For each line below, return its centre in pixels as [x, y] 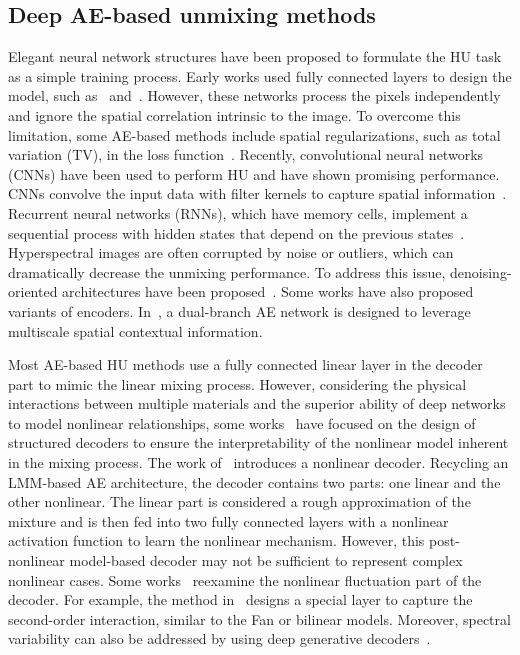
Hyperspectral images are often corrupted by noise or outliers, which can [231, 252]
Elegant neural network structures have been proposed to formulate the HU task [255, 56]
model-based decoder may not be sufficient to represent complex [266, 560]
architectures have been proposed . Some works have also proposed [268, 291]
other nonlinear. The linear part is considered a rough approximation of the [239, 501]
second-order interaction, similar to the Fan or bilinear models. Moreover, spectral [259, 618]
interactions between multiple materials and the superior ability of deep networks [257, 403]
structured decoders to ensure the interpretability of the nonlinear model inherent [258, 442]
